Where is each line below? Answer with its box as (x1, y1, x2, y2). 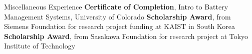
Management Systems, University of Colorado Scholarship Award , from (4, 11, 231, 21)
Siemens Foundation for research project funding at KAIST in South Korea (4, 21, 235, 31)
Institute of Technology (4, 40, 76, 51)
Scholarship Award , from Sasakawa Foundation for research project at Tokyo (4, 30, 248, 41)
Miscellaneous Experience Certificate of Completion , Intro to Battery (4, 1, 228, 11)
